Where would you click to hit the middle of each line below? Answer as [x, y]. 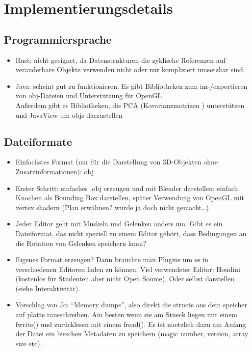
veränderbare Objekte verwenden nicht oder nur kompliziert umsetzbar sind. [130, 69]
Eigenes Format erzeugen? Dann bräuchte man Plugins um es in [112, 259]
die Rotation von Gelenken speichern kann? [81, 243]
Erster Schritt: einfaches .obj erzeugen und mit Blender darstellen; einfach [127, 188]
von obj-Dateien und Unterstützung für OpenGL [88, 95]
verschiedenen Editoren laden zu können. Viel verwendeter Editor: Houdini [128, 269]
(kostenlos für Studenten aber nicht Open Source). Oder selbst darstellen [125, 279]
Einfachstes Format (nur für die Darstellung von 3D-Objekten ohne [117, 162]
